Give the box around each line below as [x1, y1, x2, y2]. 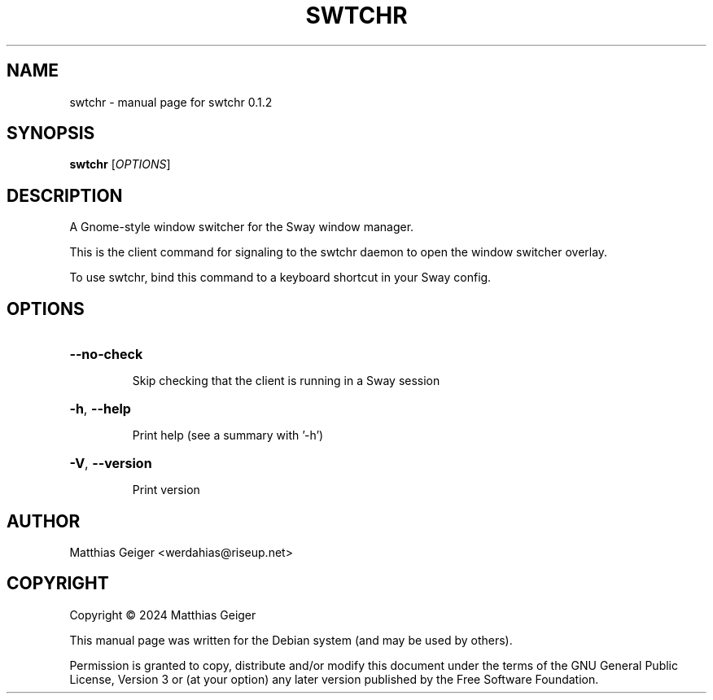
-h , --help [69, 400, 131, 418]
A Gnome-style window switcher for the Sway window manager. [69, 220, 414, 234]
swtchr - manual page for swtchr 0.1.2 [69, 94, 273, 109]
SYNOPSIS [7, 123, 95, 144]
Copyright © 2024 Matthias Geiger [69, 607, 256, 622]
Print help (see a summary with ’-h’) [132, 428, 324, 443]
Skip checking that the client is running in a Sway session [132, 374, 440, 388]
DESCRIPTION [7, 185, 123, 206]
